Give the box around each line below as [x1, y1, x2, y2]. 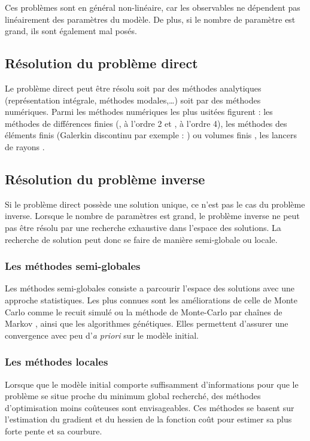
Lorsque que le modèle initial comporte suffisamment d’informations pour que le [5, 378, 299, 390]
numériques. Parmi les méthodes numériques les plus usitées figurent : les [5, 105, 273, 118]
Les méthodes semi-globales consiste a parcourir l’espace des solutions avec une [5, 282, 294, 294]
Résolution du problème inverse [5, 169, 205, 188]
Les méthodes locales [5, 354, 108, 369]
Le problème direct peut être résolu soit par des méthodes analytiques [5, 81, 262, 94]
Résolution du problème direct [5, 54, 198, 72]
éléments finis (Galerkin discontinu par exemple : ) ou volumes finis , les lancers [5, 129, 297, 141]
